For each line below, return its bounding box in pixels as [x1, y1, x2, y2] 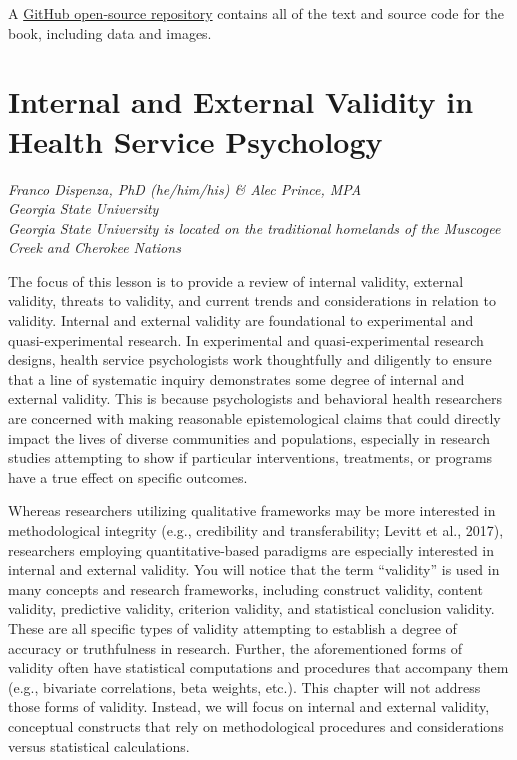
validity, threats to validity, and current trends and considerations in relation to [8, 290, 496, 311]
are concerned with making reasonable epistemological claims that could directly [8, 408, 501, 429]
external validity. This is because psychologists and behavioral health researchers [8, 388, 502, 409]
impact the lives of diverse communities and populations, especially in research [8, 427, 491, 448]
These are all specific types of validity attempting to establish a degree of [8, 617, 457, 638]
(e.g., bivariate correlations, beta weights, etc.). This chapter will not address [8, 676, 481, 697]
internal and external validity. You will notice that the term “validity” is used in [8, 559, 500, 580]
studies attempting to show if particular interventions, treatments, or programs [8, 447, 493, 468]
